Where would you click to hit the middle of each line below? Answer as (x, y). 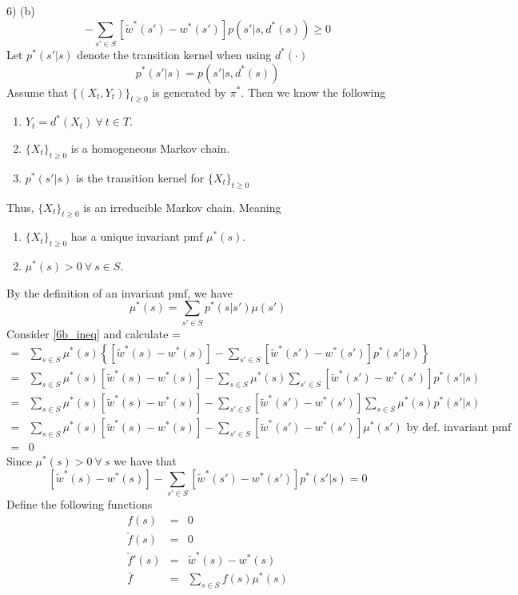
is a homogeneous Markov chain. (150, 148)
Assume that (38, 92)
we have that (145, 461)
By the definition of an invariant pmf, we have (120, 292)
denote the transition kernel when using (174, 54)
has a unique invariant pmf (137, 236)
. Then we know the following (313, 92)
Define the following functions (80, 504)
